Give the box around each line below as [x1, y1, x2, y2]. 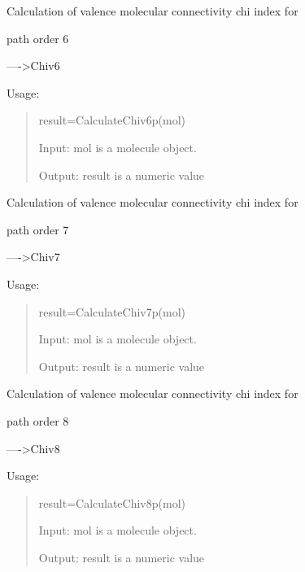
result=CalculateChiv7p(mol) [38, 303, 185, 320]
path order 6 [7, 29, 69, 46]
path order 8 [7, 412, 69, 429]
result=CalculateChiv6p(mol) [38, 111, 185, 129]
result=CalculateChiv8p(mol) [38, 494, 185, 511]
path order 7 [7, 221, 69, 238]
